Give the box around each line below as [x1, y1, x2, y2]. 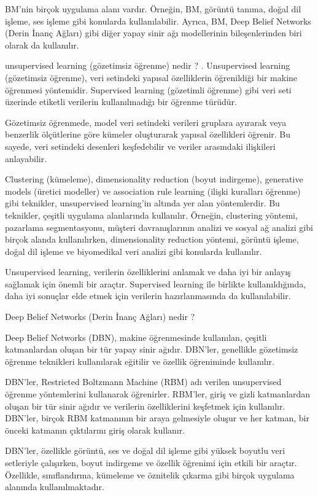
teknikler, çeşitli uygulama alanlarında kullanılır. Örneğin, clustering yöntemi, [5, 208, 298, 221]
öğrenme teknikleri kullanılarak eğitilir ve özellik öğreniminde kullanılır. [5, 354, 274, 367]
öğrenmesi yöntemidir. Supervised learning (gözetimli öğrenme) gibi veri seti [5, 83, 292, 96]
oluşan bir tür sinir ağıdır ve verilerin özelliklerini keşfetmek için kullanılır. [5, 399, 285, 412]
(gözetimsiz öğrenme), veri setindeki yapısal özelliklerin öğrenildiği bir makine [5, 71, 298, 84]
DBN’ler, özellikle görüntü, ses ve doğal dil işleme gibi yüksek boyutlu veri [5, 444, 285, 457]
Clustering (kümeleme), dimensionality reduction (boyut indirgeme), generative [5, 173, 303, 185]
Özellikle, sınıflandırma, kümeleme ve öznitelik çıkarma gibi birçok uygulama [5, 468, 295, 481]
